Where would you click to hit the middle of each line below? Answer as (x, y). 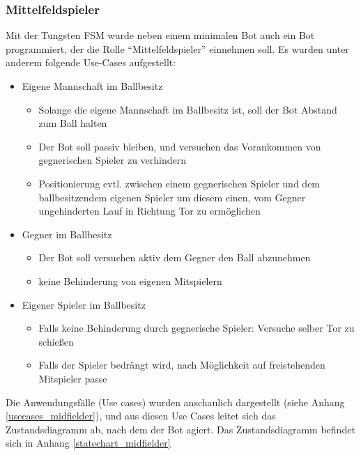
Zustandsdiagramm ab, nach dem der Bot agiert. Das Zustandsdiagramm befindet (180, 429)
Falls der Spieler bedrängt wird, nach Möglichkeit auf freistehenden (182, 365)
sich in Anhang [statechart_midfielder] (88, 443)
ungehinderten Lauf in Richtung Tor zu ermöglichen (149, 211)
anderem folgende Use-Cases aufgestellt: (91, 62)
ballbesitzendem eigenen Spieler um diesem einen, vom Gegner (172, 197)
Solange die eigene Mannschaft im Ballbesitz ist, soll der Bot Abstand (188, 109)
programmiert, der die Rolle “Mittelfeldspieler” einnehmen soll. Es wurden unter (177, 48)
